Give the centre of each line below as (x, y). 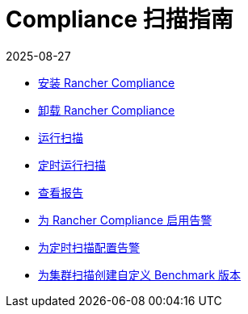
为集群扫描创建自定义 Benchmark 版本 (140, 274)
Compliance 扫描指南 (120, 19)
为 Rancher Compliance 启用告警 (125, 220)
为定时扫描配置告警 (89, 247)
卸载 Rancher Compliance (107, 110)
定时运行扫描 (72, 165)
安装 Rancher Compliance (107, 82)
